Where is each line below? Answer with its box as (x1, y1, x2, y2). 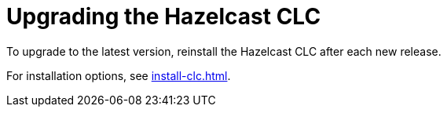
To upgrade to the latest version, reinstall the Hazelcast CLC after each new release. (6, 44, 442, 58)
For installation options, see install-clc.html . (6, 68, 231, 82)
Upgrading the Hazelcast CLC (6, 3, 321, 30)
